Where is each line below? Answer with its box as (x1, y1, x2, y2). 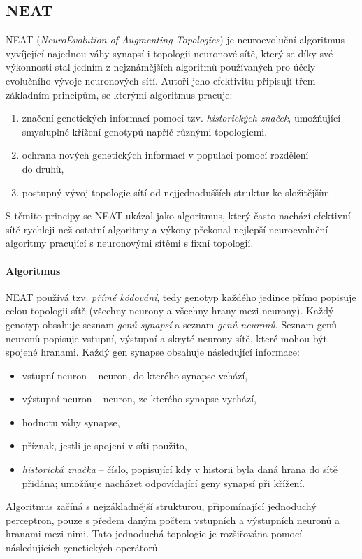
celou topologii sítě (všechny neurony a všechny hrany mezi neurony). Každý (6, 303, 334, 318)
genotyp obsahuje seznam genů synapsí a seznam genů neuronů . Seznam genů (6, 317, 338, 331)
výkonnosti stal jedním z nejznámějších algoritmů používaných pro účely (6, 59, 316, 74)
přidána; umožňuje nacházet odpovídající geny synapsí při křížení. (22, 475, 305, 490)
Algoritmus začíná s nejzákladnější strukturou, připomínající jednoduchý (6, 499, 317, 514)
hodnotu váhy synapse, (22, 414, 120, 429)
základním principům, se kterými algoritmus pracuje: (6, 87, 233, 101)
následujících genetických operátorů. (6, 540, 161, 555)
